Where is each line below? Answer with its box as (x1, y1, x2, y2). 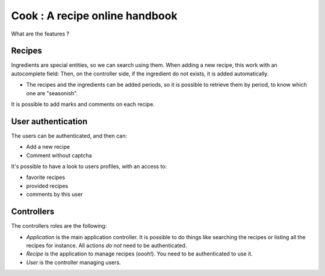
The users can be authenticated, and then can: (11, 132, 128, 139)
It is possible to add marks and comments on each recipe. (11, 101, 155, 108)
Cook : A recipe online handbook (11, 9, 178, 22)
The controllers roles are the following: (11, 222, 107, 230)
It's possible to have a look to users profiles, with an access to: (11, 163, 167, 170)
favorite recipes (26, 174, 66, 181)
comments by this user (26, 190, 83, 198)
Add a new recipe (26, 143, 70, 151)
